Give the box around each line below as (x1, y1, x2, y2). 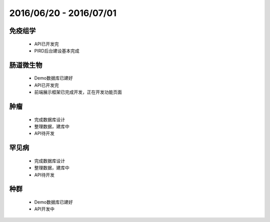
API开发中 (34, 206, 55, 212)
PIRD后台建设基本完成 (34, 47, 79, 53)
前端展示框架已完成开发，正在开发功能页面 (34, 89, 122, 95)
